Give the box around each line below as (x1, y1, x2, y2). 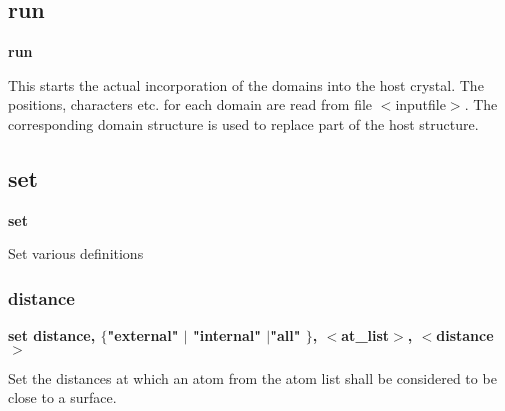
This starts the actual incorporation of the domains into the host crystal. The (8, 74, 484, 95)
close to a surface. (8, 387, 117, 408)
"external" (107, 325, 179, 346)
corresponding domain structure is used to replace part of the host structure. (8, 113, 479, 134)
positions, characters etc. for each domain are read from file (8, 94, 373, 115)
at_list (341, 325, 390, 346)
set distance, (8, 325, 96, 346)
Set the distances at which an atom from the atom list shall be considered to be (8, 367, 497, 388)
